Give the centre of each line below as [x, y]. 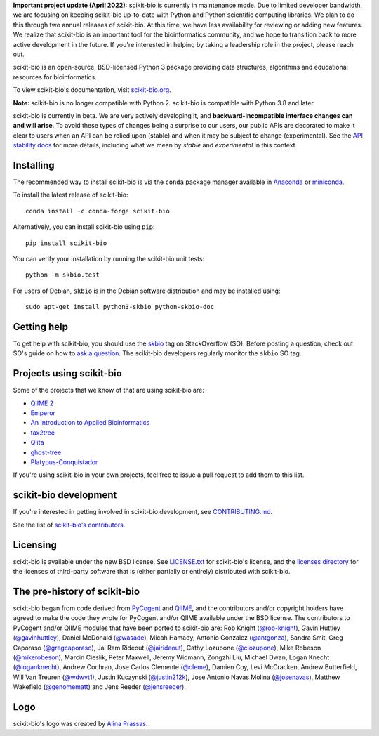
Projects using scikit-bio [67, 373]
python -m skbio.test [62, 275]
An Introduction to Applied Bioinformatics [90, 423]
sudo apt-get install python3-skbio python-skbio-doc [120, 307]
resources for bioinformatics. [55, 77]
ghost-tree [46, 452]
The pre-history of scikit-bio [77, 591]
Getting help [40, 327]
